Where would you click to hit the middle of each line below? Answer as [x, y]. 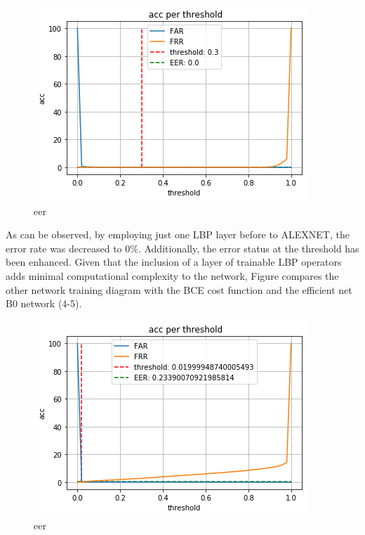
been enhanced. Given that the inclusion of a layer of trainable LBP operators [174, 262]
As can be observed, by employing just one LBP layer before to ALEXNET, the [178, 234]
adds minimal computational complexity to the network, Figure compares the [172, 275]
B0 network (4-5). [44, 303]
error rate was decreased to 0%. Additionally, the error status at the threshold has [182, 248]
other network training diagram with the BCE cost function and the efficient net [179, 289]
